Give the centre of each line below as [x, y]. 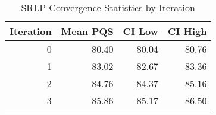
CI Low [141, 31]
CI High [187, 31]
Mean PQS [87, 31]
